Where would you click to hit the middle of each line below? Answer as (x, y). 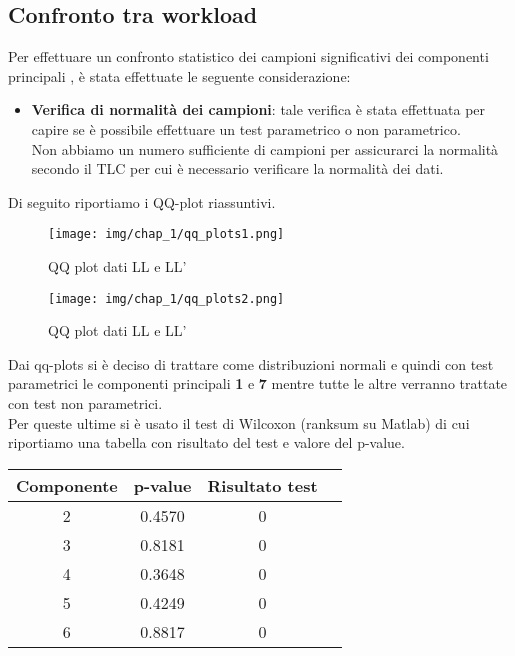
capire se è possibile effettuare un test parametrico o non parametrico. (246, 128)
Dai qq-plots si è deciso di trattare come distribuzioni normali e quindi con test (251, 363)
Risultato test (262, 485)
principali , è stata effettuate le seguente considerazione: (179, 75)
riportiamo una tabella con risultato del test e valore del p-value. (206, 442)
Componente (67, 485)
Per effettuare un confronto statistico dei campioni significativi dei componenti (248, 56)
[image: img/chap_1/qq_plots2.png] (166, 298)
